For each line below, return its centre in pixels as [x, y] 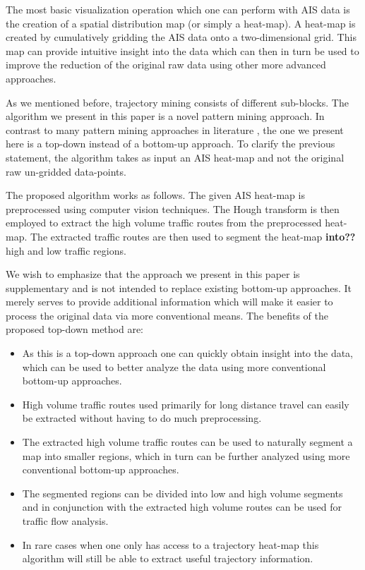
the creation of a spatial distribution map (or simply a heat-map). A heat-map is [181, 23]
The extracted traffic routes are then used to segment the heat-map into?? [193, 236]
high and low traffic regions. [66, 250]
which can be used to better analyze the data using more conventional [174, 366]
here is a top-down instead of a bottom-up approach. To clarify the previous [170, 144]
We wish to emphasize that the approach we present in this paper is [153, 274]
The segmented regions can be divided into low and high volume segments [182, 493]
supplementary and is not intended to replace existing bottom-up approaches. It [179, 287]
